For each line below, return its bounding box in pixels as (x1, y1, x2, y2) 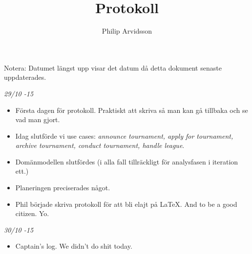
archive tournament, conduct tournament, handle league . (15, 140, 185, 150)
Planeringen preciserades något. (15, 182, 110, 193)
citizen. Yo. (15, 208, 49, 218)
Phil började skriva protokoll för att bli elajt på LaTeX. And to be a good (15, 199, 237, 209)
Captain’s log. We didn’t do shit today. (15, 241, 132, 251)
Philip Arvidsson (102, 26, 152, 36)
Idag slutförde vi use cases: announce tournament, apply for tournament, (15, 130, 233, 141)
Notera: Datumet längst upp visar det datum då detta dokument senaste (4, 62, 222, 73)
